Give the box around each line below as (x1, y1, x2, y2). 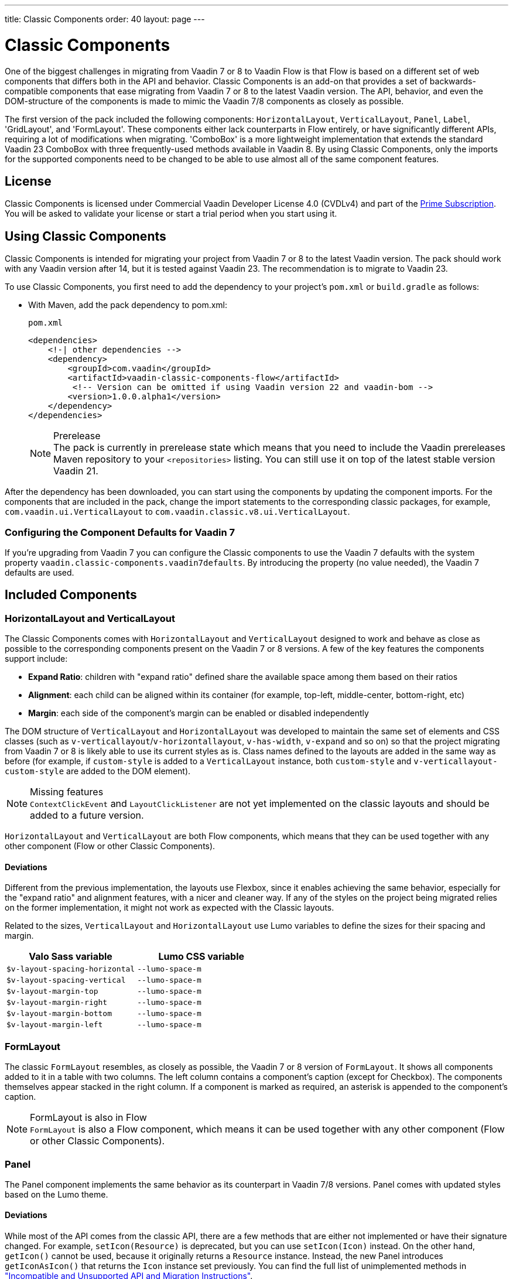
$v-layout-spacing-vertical (6, 976, 126, 985)
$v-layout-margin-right (6, 998, 108, 1007)
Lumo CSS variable (158, 950, 245, 963)
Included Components (5, 587, 137, 603)
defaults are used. (5, 567, 74, 577)
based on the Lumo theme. (5, 1189, 108, 1199)
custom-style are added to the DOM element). (5, 766, 191, 777)
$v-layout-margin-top (6, 987, 98, 996)
